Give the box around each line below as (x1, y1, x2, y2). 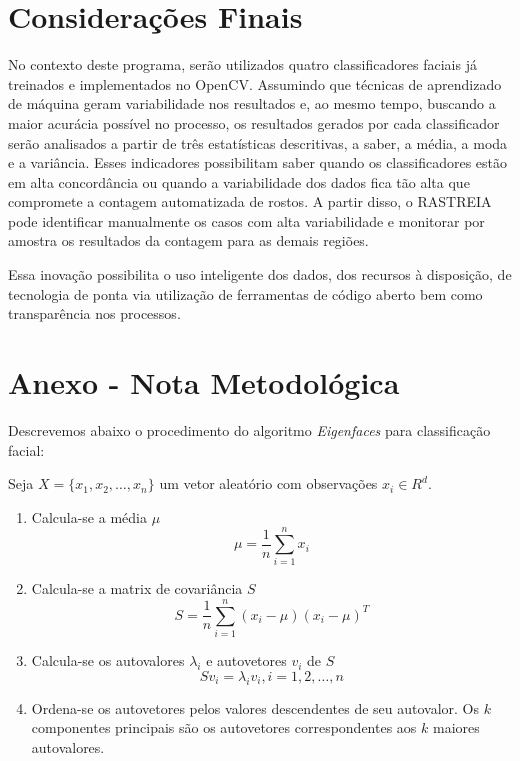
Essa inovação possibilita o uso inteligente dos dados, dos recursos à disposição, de (8, 264, 512, 285)
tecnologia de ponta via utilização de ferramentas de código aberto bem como (8, 283, 483, 304)
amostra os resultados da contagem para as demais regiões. (8, 230, 369, 251)
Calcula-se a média (31, 506, 147, 527)
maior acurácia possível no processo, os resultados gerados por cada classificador (8, 112, 500, 133)
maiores (432, 717, 480, 738)
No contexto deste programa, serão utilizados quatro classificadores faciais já (8, 54, 477, 75)
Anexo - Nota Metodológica (8, 362, 400, 403)
